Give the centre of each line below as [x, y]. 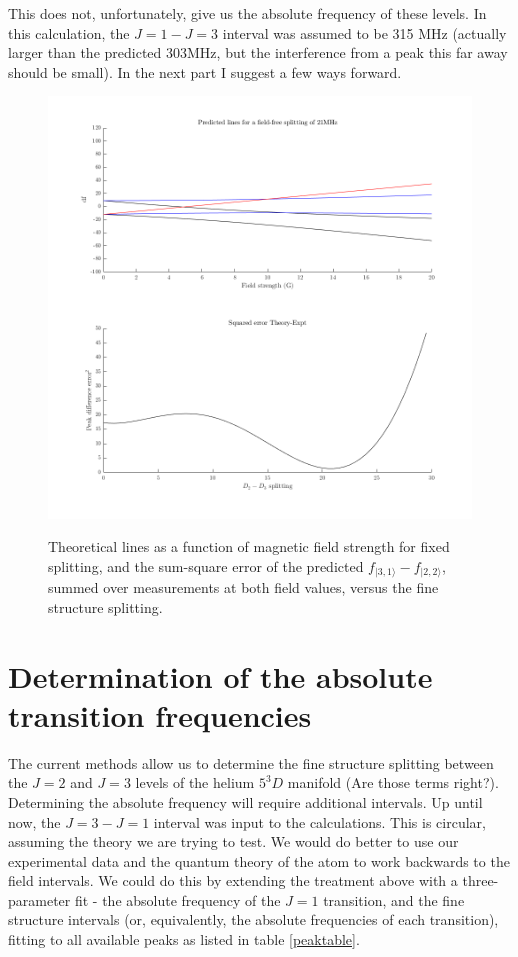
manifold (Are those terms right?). [393, 782]
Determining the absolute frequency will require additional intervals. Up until [245, 801]
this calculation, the [69, 32]
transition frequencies [160, 714]
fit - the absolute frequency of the [177, 899]
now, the [34, 821]
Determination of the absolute [220, 675]
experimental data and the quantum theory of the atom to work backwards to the [259, 860]
